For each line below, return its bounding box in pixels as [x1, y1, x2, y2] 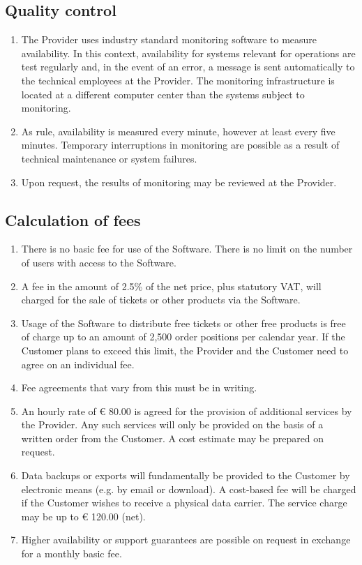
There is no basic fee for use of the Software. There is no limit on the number [21, 241, 353, 256]
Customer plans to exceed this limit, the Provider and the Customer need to [21, 342, 349, 357]
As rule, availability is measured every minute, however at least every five [21, 123, 335, 138]
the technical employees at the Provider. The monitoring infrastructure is [21, 73, 335, 87]
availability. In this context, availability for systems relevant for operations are [21, 45, 356, 60]
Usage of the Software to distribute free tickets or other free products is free [21, 315, 346, 330]
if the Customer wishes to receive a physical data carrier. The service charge [21, 495, 347, 510]
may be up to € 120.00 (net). [21, 508, 146, 523]
